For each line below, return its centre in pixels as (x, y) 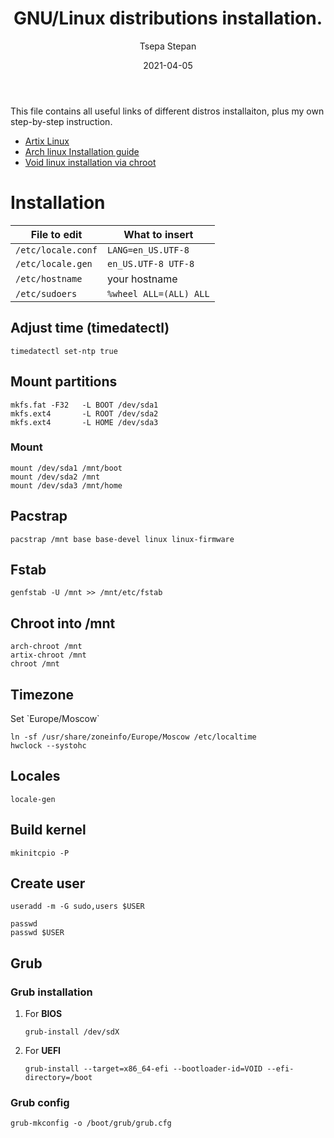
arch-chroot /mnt (46, 647)
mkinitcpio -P (40, 853)
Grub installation (51, 992)
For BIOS (43, 1014)
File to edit (56, 234)
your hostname (142, 279)
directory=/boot (58, 1078)
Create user (48, 883)
